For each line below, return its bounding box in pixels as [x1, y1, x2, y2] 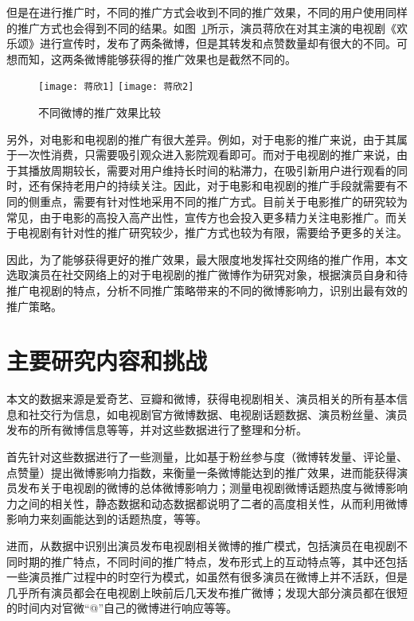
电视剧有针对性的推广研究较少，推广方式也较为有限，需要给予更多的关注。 [17, 224, 408, 241]
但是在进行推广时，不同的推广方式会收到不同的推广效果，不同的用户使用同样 [6, 4, 408, 20]
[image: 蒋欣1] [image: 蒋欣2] [38, 81, 194, 93]
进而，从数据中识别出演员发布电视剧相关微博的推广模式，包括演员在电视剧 [6, 538, 396, 554]
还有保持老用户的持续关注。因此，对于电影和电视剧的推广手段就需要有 [28, 177, 396, 194]
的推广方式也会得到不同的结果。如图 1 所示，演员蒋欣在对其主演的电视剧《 [6, 19, 396, 36]
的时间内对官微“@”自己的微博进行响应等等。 [6, 600, 238, 616]
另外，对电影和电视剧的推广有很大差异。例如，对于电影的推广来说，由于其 [6, 130, 396, 147]
